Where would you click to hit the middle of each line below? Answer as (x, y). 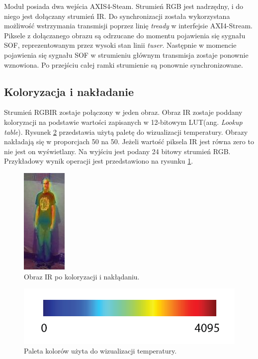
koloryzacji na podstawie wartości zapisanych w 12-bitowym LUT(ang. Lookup (123, 122)
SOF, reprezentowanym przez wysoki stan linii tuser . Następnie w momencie (120, 45)
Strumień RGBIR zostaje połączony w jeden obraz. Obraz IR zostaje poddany (123, 112)
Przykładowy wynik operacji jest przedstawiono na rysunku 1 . (99, 161)
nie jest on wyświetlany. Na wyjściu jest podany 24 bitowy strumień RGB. (117, 151)
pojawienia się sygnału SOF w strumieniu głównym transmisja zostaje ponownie (126, 54)
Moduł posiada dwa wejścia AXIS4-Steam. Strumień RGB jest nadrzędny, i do (124, 6)
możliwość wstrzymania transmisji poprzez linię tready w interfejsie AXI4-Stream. (129, 26)
